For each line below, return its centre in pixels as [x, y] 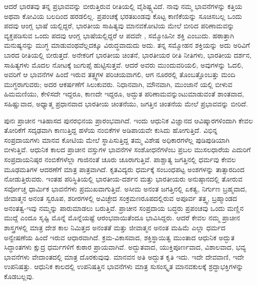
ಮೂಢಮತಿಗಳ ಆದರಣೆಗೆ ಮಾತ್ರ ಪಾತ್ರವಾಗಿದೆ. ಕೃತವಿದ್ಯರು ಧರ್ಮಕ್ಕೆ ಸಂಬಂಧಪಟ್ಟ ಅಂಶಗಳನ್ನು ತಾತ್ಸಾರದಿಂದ [124, 169]
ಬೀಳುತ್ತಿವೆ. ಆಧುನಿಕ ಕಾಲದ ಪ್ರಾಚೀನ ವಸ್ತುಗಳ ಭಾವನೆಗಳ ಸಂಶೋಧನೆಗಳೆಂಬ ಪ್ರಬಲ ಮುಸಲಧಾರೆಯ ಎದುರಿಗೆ [128, 149]
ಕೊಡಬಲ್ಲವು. [19, 276]
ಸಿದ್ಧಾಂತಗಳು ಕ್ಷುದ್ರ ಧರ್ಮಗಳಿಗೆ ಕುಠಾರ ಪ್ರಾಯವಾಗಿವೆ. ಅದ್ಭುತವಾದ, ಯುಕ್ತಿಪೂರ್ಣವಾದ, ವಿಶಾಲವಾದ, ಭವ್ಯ [125, 247]
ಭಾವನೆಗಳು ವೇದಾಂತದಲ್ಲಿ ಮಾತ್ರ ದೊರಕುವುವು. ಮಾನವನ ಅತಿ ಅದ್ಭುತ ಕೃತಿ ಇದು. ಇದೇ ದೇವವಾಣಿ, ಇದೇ [124, 256]
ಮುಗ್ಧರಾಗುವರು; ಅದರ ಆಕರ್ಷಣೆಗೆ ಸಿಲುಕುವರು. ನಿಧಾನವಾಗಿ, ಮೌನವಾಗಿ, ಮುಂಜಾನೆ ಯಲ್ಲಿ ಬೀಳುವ [118, 84]
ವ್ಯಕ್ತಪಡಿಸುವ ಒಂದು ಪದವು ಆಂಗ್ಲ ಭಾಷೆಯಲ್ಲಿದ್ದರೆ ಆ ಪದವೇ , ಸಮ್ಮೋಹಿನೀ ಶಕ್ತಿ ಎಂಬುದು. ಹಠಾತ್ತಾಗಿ [119, 35]
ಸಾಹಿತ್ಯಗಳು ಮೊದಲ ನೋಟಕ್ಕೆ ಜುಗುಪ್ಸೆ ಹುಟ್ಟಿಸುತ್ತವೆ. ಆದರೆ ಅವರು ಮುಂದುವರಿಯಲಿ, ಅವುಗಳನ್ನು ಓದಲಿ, [124, 64]
